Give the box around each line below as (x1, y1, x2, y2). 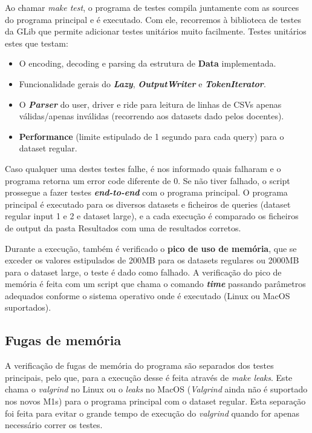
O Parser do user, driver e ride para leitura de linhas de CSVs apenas (19, 98, 282, 110)
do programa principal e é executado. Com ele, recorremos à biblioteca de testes (5, 13, 302, 25)
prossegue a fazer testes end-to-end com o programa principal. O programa (5, 186, 288, 199)
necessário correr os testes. (5, 418, 103, 431)
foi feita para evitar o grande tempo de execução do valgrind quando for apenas (5, 406, 299, 419)
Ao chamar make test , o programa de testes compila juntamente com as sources (5, 1, 299, 13)
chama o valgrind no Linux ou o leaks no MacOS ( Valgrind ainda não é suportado (5, 383, 308, 395)
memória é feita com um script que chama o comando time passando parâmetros (5, 277, 306, 290)
